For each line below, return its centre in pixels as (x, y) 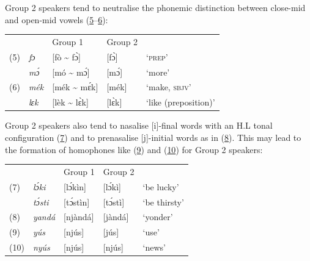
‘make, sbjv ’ (169, 87)
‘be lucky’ (161, 186)
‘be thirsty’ (163, 202)
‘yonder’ (158, 217)
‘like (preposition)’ (181, 102)
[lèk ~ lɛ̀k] (70, 102)
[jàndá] (116, 217)
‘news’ (154, 247)
